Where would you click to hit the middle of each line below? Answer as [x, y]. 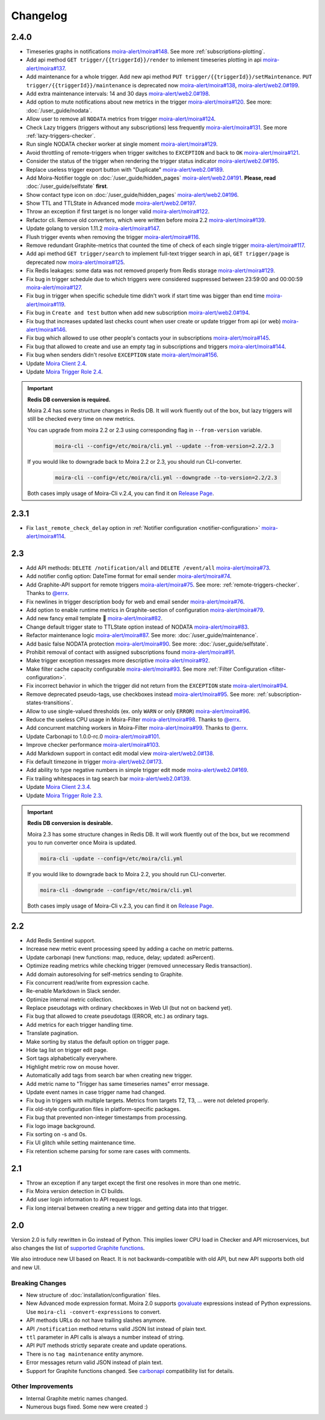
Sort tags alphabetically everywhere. [72, 1058]
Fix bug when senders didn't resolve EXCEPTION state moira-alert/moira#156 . [122, 355]
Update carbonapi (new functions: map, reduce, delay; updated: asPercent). [121, 957]
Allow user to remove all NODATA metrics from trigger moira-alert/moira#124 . [121, 119]
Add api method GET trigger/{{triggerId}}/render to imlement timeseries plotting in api [144, 60]
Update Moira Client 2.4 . [57, 363]
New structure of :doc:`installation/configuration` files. [93, 1295]
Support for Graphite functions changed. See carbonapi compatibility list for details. [130, 1371]
